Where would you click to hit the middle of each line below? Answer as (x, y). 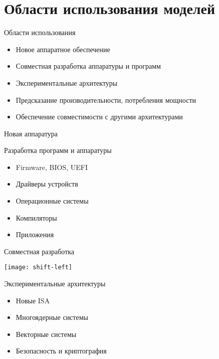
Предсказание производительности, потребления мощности (106, 100)
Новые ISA (33, 300)
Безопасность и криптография (61, 351)
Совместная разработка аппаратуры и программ (88, 66)
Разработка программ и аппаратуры (58, 150)
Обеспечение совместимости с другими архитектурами (99, 117)
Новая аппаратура (31, 133)
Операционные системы (52, 201)
